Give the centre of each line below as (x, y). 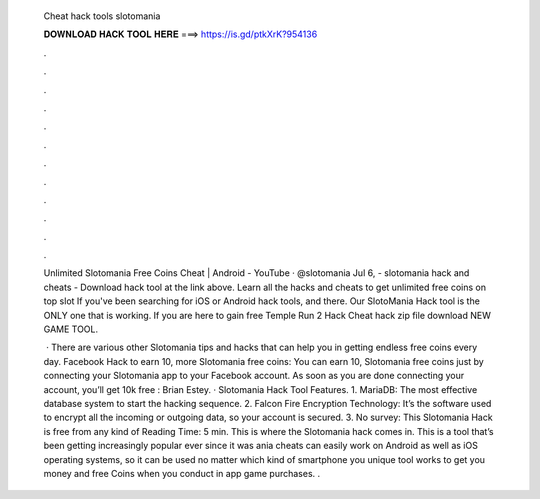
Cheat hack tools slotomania (102, 16)
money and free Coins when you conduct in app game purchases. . (182, 473)
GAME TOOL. (71, 329)
